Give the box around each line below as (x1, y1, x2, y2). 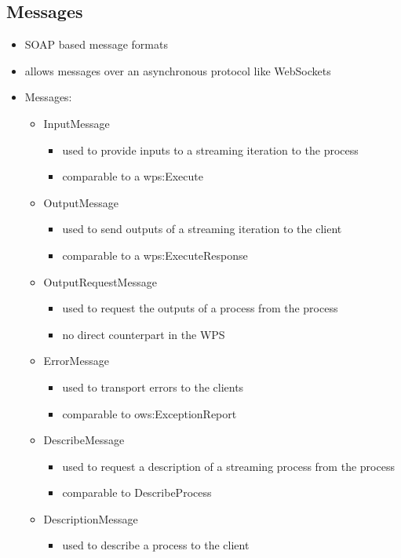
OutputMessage (43, 194, 119, 210)
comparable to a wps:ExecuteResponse (62, 246, 248, 263)
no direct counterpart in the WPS (62, 326, 225, 342)
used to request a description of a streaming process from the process (62, 458, 395, 474)
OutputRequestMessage (43, 273, 157, 290)
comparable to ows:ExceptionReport (62, 405, 237, 421)
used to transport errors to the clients (62, 378, 244, 395)
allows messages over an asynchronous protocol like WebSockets (24, 62, 331, 78)
